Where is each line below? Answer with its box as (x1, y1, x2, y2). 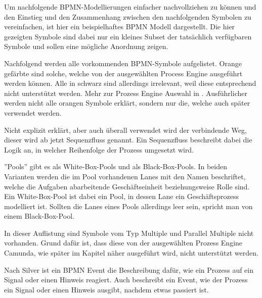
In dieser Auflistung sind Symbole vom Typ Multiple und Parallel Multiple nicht (4, 227, 254, 238)
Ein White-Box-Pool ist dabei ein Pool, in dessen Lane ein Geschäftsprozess (4, 191, 239, 202)
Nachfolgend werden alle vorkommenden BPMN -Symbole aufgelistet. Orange (4, 58, 242, 68)
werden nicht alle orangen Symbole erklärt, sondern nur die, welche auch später (4, 97, 250, 108)
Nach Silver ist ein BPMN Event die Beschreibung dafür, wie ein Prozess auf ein (4, 264, 254, 275)
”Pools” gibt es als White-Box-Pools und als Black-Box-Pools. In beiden (4, 161, 228, 172)
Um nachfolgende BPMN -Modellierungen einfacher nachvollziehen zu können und (4, 2, 256, 12)
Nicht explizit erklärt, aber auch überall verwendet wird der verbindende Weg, (4, 124, 247, 135)
